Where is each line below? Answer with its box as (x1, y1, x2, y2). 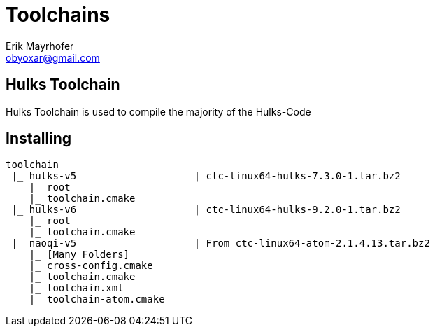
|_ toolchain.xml (29, 282, 124, 294)
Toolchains (6, 3, 110, 27)
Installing (6, 130, 72, 148)
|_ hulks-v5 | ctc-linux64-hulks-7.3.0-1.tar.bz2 (11, 170, 401, 182)
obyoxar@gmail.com (6, 51, 100, 64)
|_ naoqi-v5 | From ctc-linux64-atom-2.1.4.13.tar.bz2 (11, 237, 430, 249)
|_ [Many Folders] (29, 249, 130, 261)
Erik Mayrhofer (6, 39, 74, 52)
